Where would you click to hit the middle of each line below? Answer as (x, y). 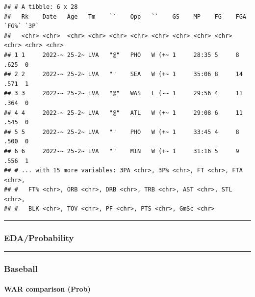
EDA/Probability (39, 237)
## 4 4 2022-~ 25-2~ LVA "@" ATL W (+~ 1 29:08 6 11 (123, 113)
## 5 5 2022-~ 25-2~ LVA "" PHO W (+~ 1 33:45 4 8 (122, 132)
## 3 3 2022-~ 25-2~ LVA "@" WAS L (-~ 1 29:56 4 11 (123, 94)
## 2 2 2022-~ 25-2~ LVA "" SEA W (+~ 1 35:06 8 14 (123, 74)
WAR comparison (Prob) (47, 288)
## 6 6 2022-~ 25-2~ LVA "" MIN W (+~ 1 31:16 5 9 (122, 151)
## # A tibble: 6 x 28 (41, 7)
